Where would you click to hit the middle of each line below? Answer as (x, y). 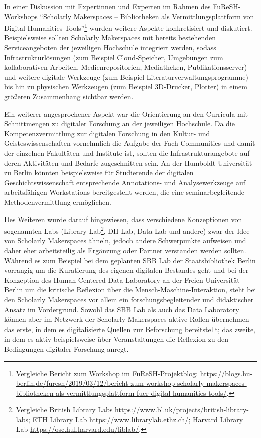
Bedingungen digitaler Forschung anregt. (67, 348)
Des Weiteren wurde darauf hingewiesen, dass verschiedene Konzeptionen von (123, 219)
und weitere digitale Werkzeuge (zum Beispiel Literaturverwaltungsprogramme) (126, 77)
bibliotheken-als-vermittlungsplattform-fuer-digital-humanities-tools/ (121, 393)
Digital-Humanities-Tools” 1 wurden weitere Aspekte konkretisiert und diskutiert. (128, 27)
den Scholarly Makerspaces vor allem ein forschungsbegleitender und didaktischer (129, 299)
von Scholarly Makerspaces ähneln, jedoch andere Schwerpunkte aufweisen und (125, 240)
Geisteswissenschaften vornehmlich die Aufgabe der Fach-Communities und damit (130, 143)
